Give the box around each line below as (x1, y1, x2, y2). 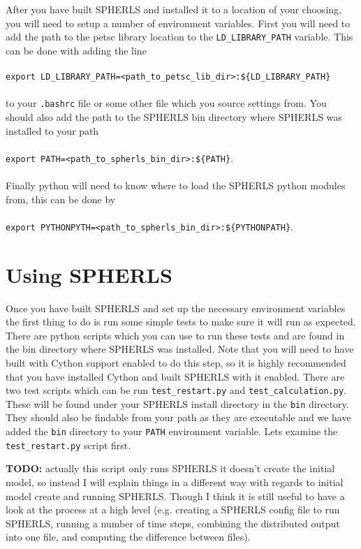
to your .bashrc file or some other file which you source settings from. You (6, 96, 327, 110)
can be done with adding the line (6, 43, 147, 57)
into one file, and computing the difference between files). (6, 529, 251, 544)
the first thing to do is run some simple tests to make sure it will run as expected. (6, 314, 356, 329)
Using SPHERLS (6, 260, 172, 288)
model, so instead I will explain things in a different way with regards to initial (6, 474, 344, 489)
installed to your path (6, 123, 99, 138)
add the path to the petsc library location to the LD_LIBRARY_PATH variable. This (6, 29, 353, 44)
